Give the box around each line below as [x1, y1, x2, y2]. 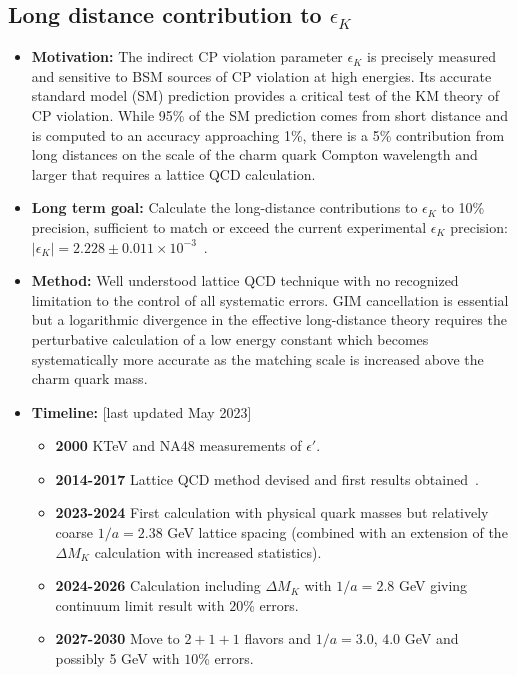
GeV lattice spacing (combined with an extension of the [167, 522, 508, 543]
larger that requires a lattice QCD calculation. [31, 163, 316, 184]
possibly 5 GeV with [55, 648, 180, 669]
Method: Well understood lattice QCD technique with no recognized [31, 270, 459, 291]
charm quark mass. [31, 368, 148, 389]
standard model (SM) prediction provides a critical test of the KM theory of [31, 85, 499, 106]
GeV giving [398, 575, 468, 596]
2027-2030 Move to [55, 628, 180, 649]
